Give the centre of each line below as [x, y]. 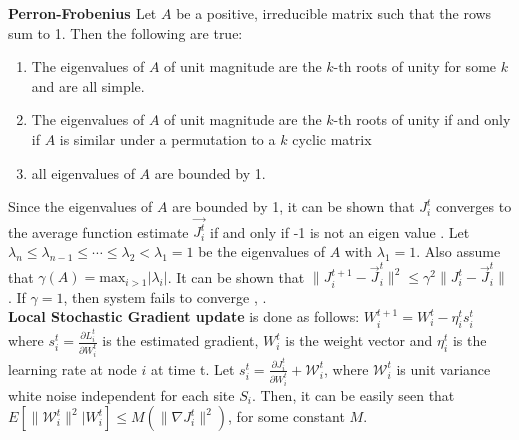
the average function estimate [98, 231]
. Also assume [458, 251]
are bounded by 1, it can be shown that [293, 206]
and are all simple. [88, 85]
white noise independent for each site [121, 394]
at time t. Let [192, 368]
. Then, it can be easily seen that [353, 394]
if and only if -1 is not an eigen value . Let [339, 231]
